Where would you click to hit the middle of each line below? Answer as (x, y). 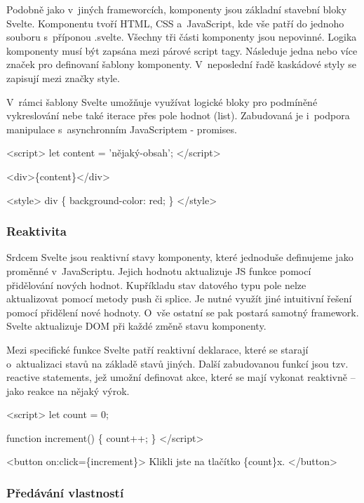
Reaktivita (36, 231)
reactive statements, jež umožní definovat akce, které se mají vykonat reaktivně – (181, 377)
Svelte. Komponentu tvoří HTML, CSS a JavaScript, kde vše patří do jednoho (175, 23)
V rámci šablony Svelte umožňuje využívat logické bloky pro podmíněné (162, 101)
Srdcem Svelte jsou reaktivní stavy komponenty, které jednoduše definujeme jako (180, 257)
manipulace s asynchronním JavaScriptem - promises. (122, 129)
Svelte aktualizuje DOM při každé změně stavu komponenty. (136, 326)
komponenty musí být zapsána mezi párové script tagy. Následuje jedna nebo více (182, 50)
